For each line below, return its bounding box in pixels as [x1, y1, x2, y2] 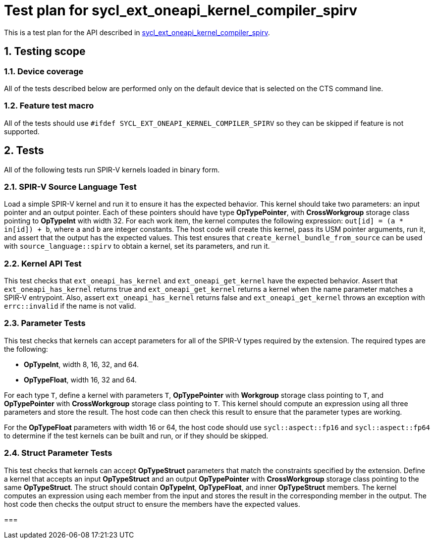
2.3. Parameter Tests [4, 318, 86, 328]
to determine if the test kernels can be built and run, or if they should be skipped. [4, 431, 269, 440]
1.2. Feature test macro [4, 101, 94, 111]
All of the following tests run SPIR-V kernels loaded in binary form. [4, 165, 220, 174]
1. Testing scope [4, 45, 86, 58]
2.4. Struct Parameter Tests [4, 448, 112, 458]
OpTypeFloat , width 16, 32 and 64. [24, 375, 137, 384]
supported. [4, 127, 40, 136]
